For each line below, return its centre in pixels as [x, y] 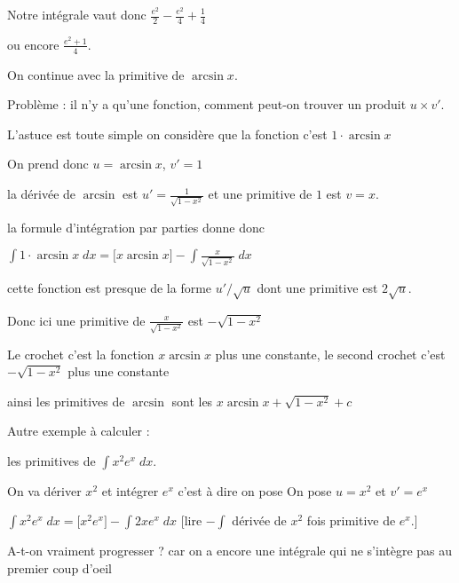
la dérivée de [42, 194]
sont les [192, 401]
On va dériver [44, 490]
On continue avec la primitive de [96, 74]
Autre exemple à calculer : [79, 431]
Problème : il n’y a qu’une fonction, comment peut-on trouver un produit [207, 104]
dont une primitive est [317, 288]
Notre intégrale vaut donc [77, 14]
